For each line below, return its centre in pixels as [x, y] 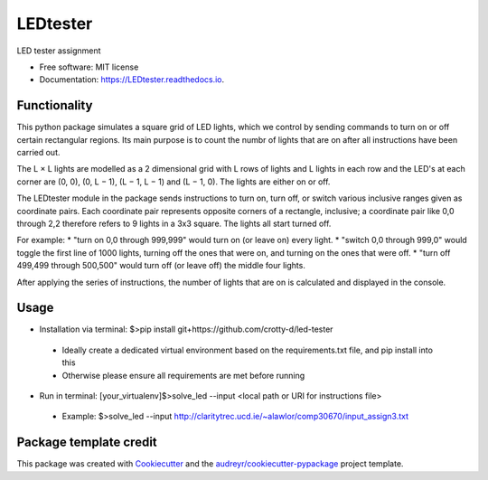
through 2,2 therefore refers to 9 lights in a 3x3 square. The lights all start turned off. [174, 223]
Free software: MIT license [89, 67]
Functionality [55, 105]
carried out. [38, 153]
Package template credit [87, 442]
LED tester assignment [59, 51]
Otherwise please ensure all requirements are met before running [183, 375]
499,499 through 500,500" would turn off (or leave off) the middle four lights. [161, 266]
